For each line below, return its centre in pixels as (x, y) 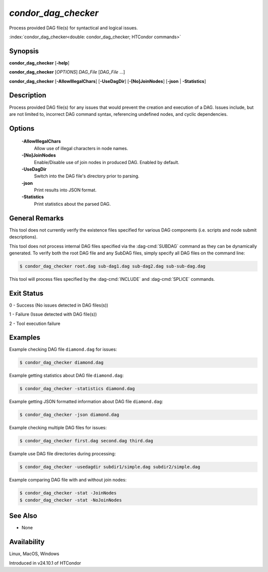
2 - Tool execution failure (35, 324)
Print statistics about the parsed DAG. (72, 204)
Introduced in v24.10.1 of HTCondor (45, 563)
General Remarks (36, 218)
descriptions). (23, 237)
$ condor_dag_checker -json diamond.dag (69, 415)
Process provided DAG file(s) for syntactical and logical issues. (73, 28)
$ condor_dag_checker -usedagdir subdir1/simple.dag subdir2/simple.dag (110, 467)
